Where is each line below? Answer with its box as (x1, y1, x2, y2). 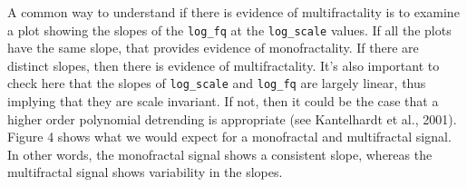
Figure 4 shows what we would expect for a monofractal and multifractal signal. (7, 127, 452, 146)
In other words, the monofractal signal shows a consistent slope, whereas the (7, 144, 433, 163)
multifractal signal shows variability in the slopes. (7, 162, 283, 182)
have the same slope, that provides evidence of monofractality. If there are (7, 38, 419, 57)
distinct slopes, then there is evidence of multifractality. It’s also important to (7, 55, 440, 74)
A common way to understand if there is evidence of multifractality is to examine (7, 3, 460, 21)
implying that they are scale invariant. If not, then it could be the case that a (7, 92, 439, 111)
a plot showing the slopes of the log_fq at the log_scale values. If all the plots (7, 20, 452, 39)
